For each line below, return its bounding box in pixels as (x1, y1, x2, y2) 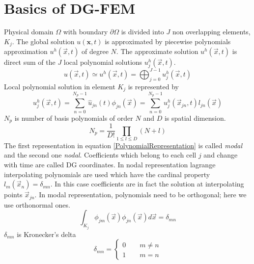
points (4, 189, 23, 200)
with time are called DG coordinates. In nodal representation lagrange (4, 159, 216, 170)
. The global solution (12, 36, 75, 46)
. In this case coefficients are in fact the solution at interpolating (50, 179, 244, 189)
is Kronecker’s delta (17, 229, 76, 239)
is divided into (121, 26, 164, 37)
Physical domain (4, 26, 54, 37)
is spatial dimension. (164, 112, 226, 123)
